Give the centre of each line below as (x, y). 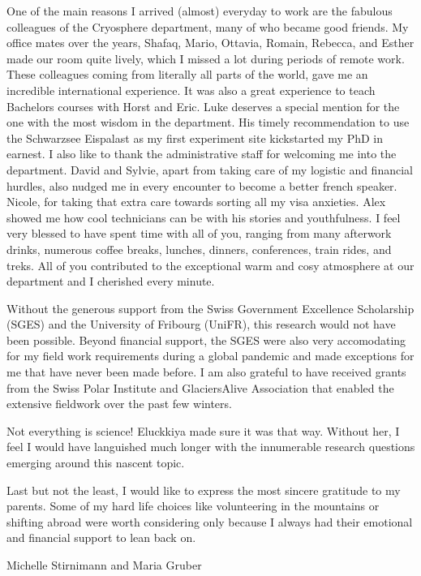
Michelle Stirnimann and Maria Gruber (104, 565)
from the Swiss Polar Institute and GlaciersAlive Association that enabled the (200, 387)
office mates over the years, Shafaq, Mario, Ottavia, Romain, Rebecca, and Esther (210, 43)
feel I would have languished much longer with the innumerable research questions (211, 447)
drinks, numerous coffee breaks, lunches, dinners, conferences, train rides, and (199, 249)
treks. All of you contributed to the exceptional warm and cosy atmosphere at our (210, 265)
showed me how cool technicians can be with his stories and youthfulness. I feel (204, 217)
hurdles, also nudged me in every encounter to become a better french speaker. (202, 185)
